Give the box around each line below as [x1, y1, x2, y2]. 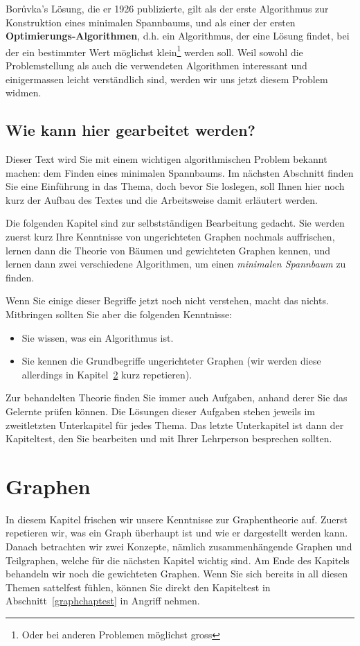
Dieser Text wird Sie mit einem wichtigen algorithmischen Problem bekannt [6, 152, 327, 166]
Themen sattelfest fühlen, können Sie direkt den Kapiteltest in [6, 579, 271, 594]
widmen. [6, 85, 42, 100]
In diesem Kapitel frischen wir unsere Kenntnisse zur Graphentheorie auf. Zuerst [6, 512, 348, 526]
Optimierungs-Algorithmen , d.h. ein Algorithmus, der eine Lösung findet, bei [6, 28, 350, 43]
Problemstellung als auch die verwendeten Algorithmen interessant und [6, 58, 307, 73]
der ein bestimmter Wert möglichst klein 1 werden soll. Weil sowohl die [6, 42, 303, 59]
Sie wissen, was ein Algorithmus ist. [21, 330, 174, 344]
